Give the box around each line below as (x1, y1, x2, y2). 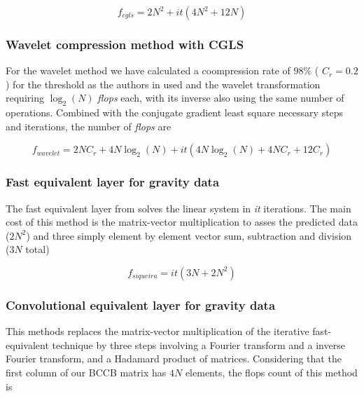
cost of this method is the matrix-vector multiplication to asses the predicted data (6, 214, 358, 229)
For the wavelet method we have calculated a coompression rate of (6, 63, 290, 78)
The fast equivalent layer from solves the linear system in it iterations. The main (6, 200, 351, 215)
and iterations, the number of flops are (6, 118, 171, 133)
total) (25, 242, 50, 257)
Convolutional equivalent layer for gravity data (6, 296, 276, 313)
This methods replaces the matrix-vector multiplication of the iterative (6, 324, 309, 339)
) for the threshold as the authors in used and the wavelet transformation (6, 76, 321, 91)
